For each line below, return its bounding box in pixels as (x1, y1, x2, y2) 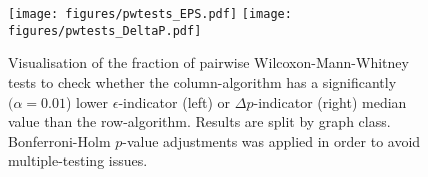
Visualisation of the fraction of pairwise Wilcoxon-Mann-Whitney (8, 52, 409, 73)
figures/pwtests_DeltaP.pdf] (8, 23, 202, 38)
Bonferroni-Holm (8, 130, 111, 151)
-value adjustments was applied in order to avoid (122, 130, 421, 151)
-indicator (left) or (118, 91, 231, 112)
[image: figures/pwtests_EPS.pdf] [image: (8, 7, 292, 21)
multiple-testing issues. (8, 150, 148, 171)
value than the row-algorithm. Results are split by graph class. (8, 111, 391, 132)
